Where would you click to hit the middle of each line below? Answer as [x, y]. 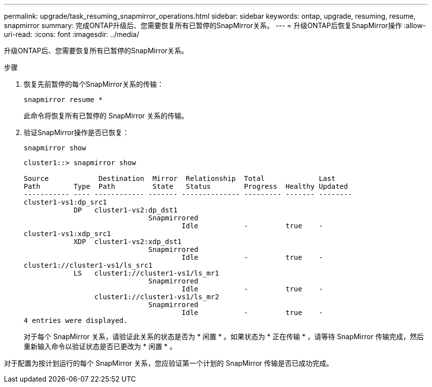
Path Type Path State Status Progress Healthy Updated [186, 186]
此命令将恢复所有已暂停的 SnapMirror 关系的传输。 [106, 116]
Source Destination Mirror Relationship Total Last [180, 178]
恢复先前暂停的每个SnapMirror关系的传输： [94, 84]
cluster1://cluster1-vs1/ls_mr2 [157, 297]
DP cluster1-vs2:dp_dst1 [126, 210]
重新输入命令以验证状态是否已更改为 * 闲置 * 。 [100, 346]
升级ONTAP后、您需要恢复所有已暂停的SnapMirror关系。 [96, 51]
